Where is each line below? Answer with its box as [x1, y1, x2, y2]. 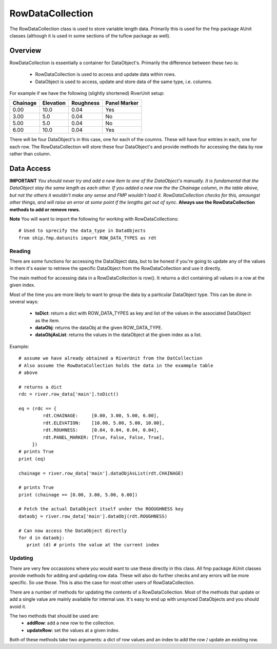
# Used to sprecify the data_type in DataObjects [18, 228, 146, 233]
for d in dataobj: [18, 535, 65, 541]
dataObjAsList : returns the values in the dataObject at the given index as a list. [35, 331, 202, 338]
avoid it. [9, 603, 27, 609]
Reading [9, 247, 31, 254]
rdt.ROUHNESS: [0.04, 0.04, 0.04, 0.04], [43, 427, 160, 433]
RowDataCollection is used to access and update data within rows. [35, 71, 176, 77]
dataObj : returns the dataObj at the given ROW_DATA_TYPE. [35, 325, 163, 331]
